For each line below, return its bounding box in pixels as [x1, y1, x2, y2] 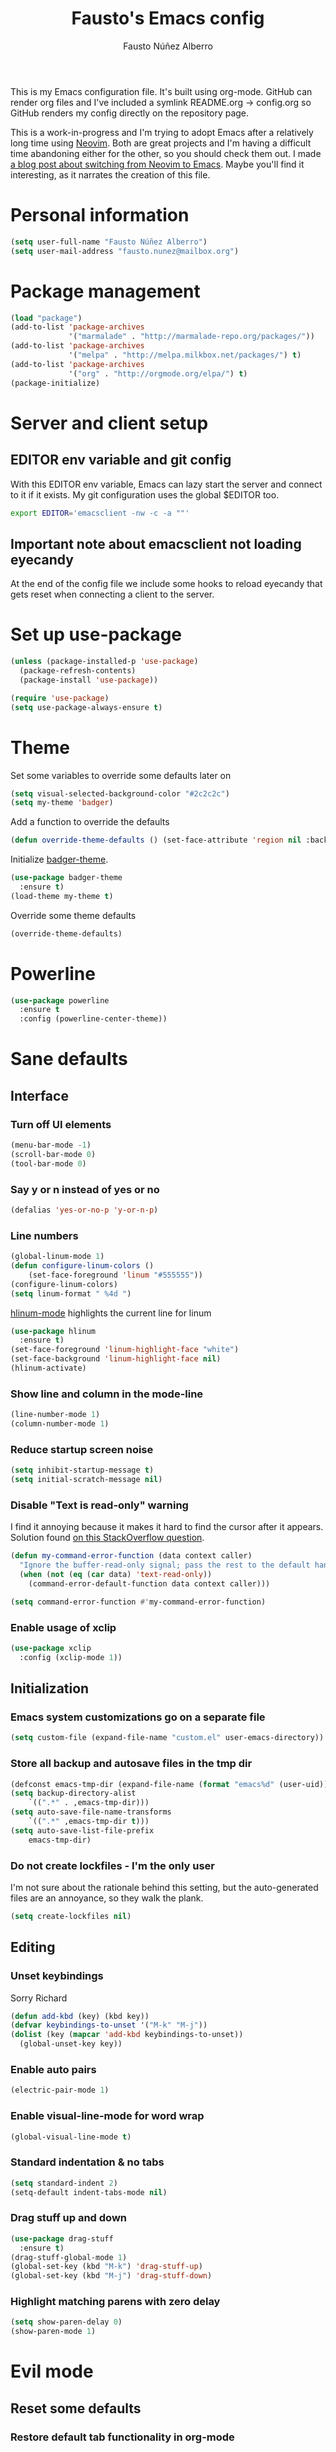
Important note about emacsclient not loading [10, 535, 302, 552]
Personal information [10, 204, 190, 227]
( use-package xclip [10, 1643, 92, 1653]
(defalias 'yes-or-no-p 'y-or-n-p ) [10, 1205, 159, 1215]
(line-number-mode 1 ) [10, 1410, 101, 1420]
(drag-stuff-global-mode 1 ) [10, 2252, 128, 2262]
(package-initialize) [10, 378, 101, 388]
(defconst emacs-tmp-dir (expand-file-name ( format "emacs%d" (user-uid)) [10, 1779, 329, 1789]
